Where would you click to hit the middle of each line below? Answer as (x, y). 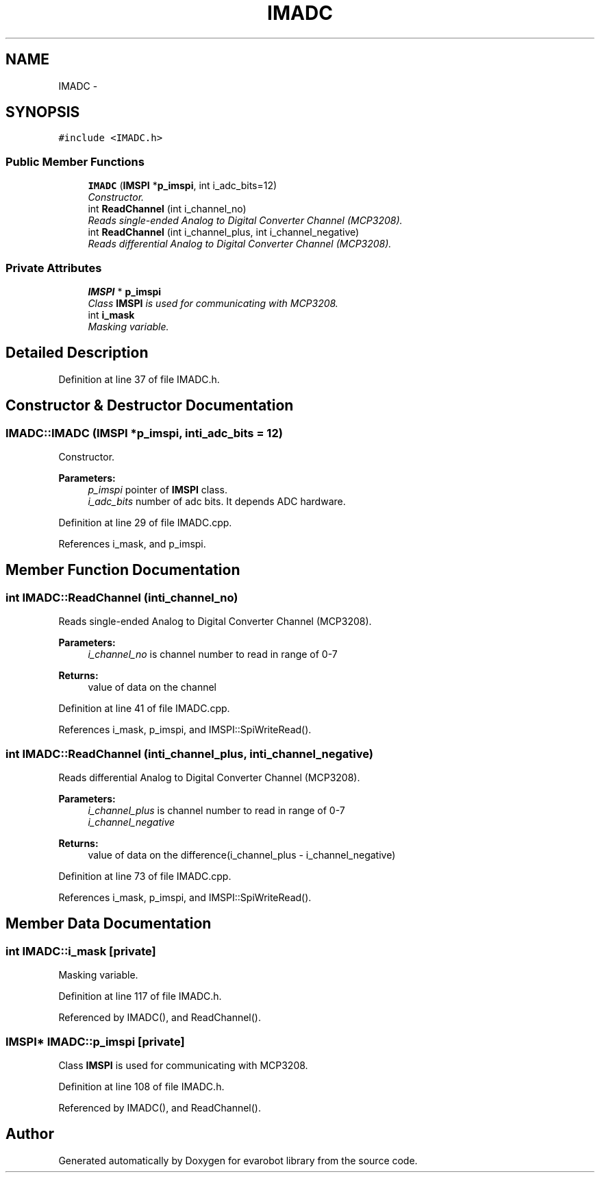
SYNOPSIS (43, 112)
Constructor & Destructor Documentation (150, 406)
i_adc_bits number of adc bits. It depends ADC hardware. (217, 501)
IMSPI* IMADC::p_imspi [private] (95, 1041)
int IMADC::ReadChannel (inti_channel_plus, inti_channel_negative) (189, 753)
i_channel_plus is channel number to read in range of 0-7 (216, 810)
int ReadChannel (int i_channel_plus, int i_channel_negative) (224, 232)
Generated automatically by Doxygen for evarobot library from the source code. (238, 1160)
